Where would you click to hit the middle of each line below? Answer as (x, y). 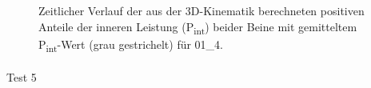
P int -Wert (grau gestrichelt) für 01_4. (131, 45)
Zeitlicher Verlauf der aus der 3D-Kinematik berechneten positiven (201, 10)
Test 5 (22, 77)
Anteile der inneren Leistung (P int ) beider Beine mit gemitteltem (198, 27)
